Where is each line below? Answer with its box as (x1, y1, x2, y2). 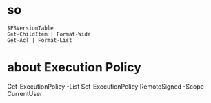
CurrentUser (7, 89, 43, 98)
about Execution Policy (7, 60, 141, 76)
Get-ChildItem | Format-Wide (7, 30, 91, 38)
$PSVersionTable (7, 25, 54, 32)
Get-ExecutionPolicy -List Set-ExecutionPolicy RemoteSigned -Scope (7, 82, 205, 91)
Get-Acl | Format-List (7, 36, 72, 43)
